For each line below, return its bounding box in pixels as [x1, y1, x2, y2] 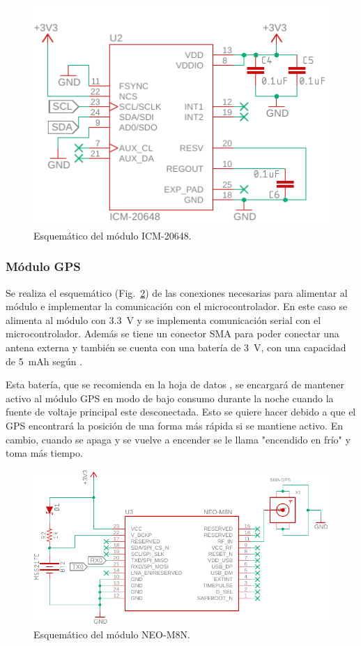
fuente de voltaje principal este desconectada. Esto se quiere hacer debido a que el [6, 404, 356, 419]
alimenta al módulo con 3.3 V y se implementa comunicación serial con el [6, 312, 321, 327]
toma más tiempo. [6, 446, 83, 460]
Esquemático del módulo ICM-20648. [33, 228, 192, 242]
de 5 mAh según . [6, 353, 83, 368]
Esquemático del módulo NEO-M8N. [33, 626, 190, 641]
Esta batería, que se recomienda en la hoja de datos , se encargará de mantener [6, 377, 344, 392]
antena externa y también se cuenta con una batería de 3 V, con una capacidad [6, 340, 346, 355]
